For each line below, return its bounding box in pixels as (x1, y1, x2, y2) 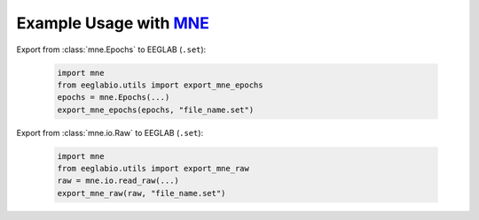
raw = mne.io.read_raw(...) (57, 176, 179, 186)
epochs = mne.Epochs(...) (57, 93, 170, 102)
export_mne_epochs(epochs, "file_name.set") (57, 104, 255, 115)
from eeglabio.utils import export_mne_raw (57, 163, 250, 174)
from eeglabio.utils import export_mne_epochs (57, 80, 263, 90)
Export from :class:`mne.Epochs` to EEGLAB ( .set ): (16, 44, 207, 55)
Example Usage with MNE (16, 13, 210, 33)
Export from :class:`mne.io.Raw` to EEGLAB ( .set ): (16, 127, 204, 138)
